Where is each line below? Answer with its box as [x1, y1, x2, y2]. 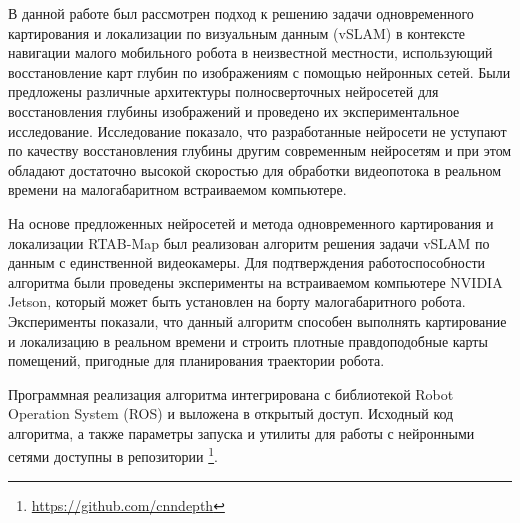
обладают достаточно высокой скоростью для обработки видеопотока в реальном [8, 159, 502, 180]
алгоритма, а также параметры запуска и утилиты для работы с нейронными [8, 422, 475, 443]
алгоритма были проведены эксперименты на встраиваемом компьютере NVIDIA [8, 271, 503, 292]
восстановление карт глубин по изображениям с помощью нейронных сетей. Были [8, 61, 511, 82]
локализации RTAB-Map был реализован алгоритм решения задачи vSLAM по [8, 232, 490, 253]
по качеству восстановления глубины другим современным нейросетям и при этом [8, 140, 512, 161]
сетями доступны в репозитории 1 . [8, 443, 218, 467]
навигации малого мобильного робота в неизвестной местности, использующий [8, 42, 493, 63]
